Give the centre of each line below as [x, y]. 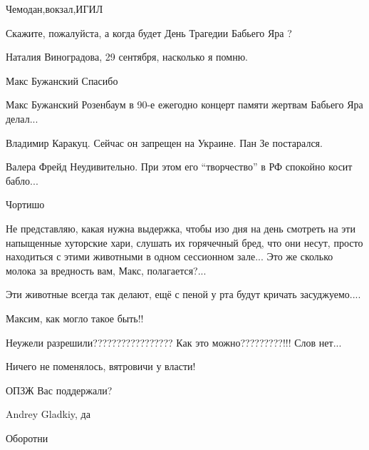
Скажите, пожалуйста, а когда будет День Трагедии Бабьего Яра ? [149, 32]
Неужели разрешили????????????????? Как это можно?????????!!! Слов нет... [174, 342]
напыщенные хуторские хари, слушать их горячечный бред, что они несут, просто [184, 242]
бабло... [22, 180]
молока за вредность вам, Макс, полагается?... [106, 270]
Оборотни [27, 438]
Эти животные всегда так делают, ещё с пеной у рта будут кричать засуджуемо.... [183, 294]
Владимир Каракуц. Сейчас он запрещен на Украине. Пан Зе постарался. [164, 142]
